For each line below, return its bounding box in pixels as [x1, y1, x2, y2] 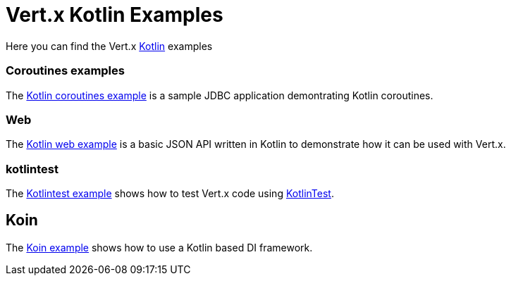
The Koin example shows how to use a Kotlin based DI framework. [6, 241, 313, 254]
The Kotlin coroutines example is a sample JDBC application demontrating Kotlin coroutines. [6, 89, 433, 101]
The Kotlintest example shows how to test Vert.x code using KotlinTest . [6, 187, 334, 199]
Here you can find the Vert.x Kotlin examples [6, 39, 213, 52]
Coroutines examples [6, 63, 125, 78]
